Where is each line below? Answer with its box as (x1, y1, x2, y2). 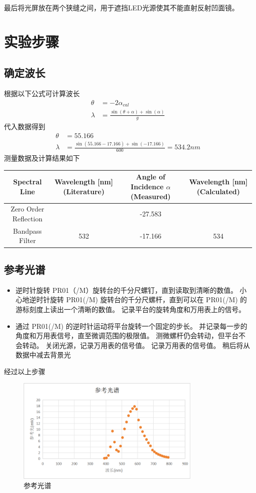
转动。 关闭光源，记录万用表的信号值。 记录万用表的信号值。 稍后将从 (22, 340, 250, 350)
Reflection (12, 213, 43, 223)
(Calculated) (196, 186, 240, 196)
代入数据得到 (4, 121, 45, 132)
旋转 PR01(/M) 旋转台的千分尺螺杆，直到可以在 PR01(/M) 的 (50, 294, 247, 305)
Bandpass (13, 225, 42, 236)
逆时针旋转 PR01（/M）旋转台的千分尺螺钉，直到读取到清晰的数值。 (15, 284, 238, 295)
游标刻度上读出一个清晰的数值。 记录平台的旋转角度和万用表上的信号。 (15, 304, 246, 314)
